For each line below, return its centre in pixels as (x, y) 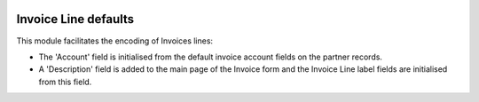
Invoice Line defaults (75, 19)
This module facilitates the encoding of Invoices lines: (114, 41)
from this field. (65, 82)
